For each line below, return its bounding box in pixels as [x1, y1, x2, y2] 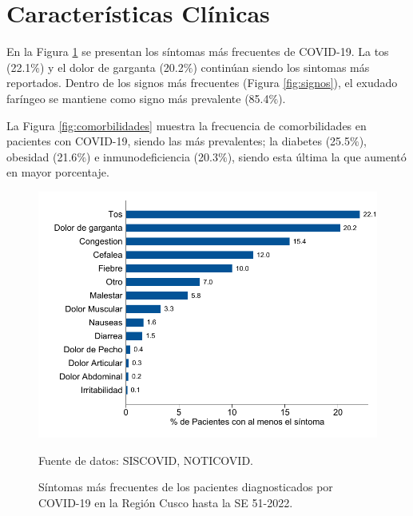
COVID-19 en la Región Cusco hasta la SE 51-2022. [38, 494, 293, 511]
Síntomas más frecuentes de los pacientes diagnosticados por [38, 478, 333, 495]
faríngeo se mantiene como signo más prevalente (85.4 [6, 89, 269, 106]
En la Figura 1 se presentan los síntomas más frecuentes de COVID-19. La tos [6, 43, 389, 60]
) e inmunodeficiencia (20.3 [86, 148, 218, 165]
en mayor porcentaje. [6, 164, 109, 181]
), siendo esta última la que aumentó [227, 148, 407, 165]
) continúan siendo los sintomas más [193, 58, 370, 75]
